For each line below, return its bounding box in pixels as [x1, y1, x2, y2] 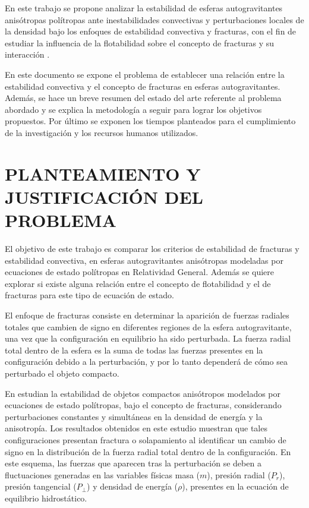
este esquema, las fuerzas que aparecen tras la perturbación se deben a [5, 457, 261, 469]
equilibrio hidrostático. [5, 491, 87, 504]
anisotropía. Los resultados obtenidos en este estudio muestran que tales [5, 422, 267, 434]
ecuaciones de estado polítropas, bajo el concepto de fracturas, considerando [5, 399, 282, 411]
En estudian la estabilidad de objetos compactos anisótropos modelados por [5, 387, 281, 399]
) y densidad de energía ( [87, 480, 178, 493]
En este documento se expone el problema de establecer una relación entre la [5, 68, 285, 80]
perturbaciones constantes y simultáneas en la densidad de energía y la [5, 410, 263, 422]
